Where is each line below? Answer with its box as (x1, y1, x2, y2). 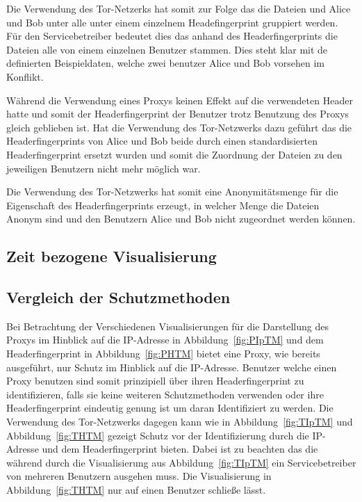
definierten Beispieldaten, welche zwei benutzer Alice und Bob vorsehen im (6, 56, 324, 70)
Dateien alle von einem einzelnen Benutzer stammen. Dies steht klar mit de (6, 42, 328, 56)
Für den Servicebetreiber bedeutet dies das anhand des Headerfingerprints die (6, 29, 338, 43)
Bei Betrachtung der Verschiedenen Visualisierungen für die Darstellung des (6, 318, 329, 333)
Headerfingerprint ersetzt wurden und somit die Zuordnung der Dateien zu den (6, 147, 343, 161)
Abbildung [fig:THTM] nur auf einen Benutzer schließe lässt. (6, 483, 266, 497)
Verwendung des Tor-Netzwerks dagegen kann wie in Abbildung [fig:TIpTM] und (6, 414, 353, 429)
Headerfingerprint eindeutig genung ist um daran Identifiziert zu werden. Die (6, 400, 334, 415)
